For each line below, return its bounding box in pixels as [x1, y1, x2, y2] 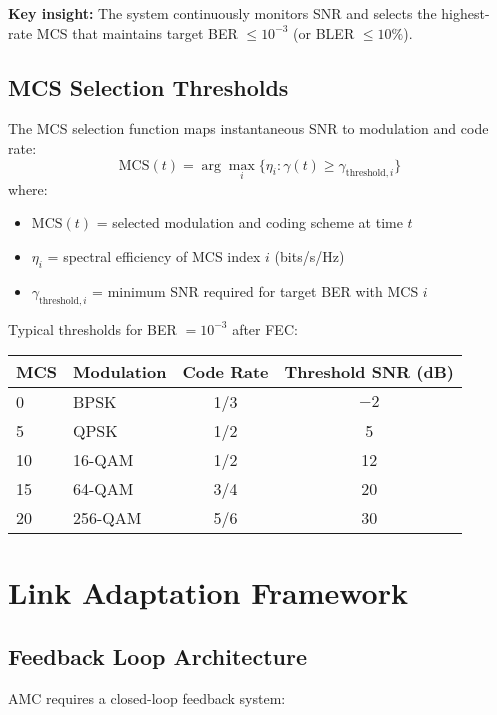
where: [8, 178, 48, 199]
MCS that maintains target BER [36, 22, 238, 43]
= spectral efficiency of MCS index [47, 245, 261, 266]
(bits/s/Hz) [274, 245, 345, 266]
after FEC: [232, 318, 298, 339]
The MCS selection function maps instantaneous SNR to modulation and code [8, 118, 489, 139]
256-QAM [73, 506, 142, 530]
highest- [441, 3, 490, 23]
